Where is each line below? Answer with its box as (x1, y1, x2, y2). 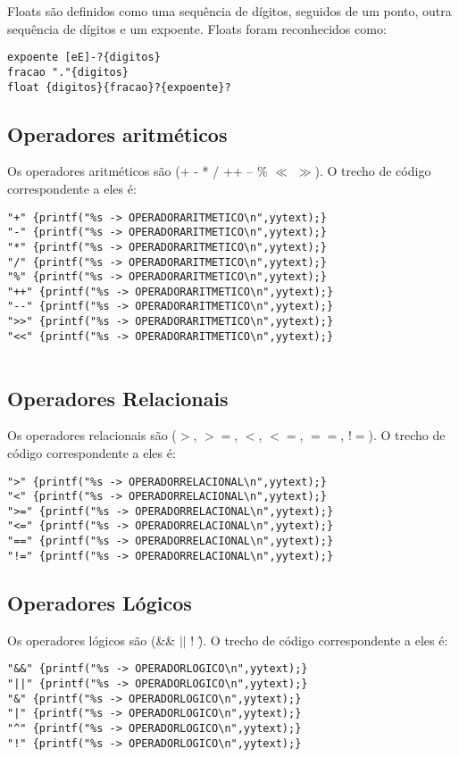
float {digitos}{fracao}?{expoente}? (7, 80, 231, 94)
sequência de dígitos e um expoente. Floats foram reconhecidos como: (7, 19, 387, 37)
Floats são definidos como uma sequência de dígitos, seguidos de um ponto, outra (7, 2, 452, 20)
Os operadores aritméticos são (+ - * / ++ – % (7, 162, 268, 180)
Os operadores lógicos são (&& (7, 630, 176, 649)
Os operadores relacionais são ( (7, 426, 177, 445)
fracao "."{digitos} (7, 65, 129, 79)
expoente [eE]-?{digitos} (7, 51, 161, 64)
